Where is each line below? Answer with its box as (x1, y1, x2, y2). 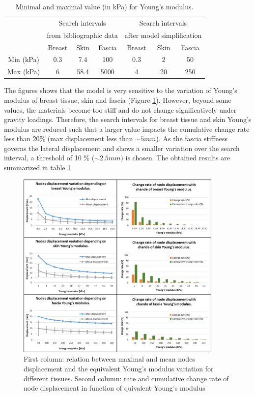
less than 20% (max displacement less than (4, 133, 133, 144)
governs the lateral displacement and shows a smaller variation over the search (4, 143, 240, 153)
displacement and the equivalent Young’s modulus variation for (24, 363, 214, 373)
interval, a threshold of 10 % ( (4, 152, 95, 163)
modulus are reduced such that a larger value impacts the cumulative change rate (4, 123, 250, 134)
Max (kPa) (7, 66, 40, 77)
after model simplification (124, 30, 202, 40)
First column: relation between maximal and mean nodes (24, 354, 195, 364)
